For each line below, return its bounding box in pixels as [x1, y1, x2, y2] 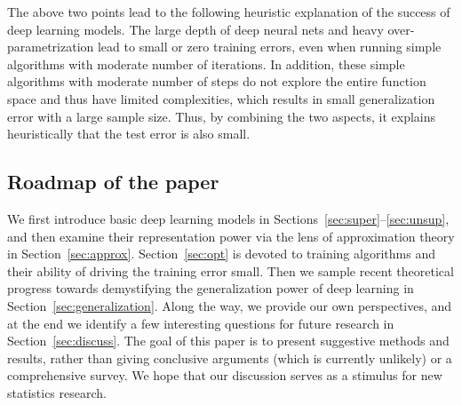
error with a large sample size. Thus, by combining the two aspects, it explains [7, 107, 436, 125]
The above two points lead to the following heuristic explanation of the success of [7, 3, 450, 20]
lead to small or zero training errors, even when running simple [97, 37, 442, 56]
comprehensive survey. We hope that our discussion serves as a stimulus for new [7, 366, 442, 385]
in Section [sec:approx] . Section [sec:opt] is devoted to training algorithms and [7, 244, 435, 263]
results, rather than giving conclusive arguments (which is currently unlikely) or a [7, 348, 452, 367]
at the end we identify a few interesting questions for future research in [7, 314, 394, 332]
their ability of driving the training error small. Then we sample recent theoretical [7, 261, 454, 280]
